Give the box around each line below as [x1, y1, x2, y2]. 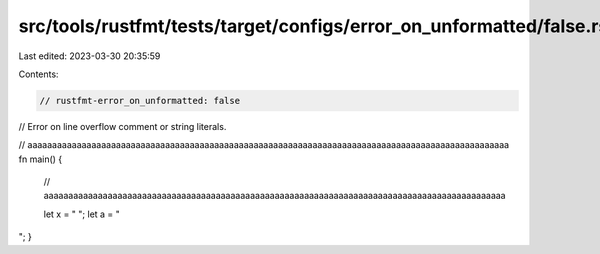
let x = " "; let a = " [43, 208, 120, 220]
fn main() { [18, 153, 63, 165]
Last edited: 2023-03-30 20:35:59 [18, 50, 161, 62]
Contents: [18, 68, 59, 80]
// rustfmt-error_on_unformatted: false [39, 95, 240, 106]
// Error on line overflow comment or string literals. [18, 120, 227, 132]
